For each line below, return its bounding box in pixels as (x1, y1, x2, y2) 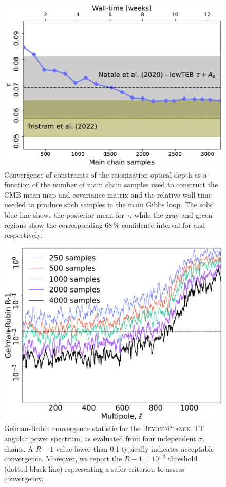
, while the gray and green (129, 209, 213, 220)
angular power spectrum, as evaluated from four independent (4, 433, 196, 444)
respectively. (4, 229, 43, 240)
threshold (168, 453, 198, 464)
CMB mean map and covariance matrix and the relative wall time (4, 189, 212, 200)
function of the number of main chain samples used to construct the (4, 179, 218, 190)
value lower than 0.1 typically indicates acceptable (55, 443, 214, 454)
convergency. (4, 473, 44, 484)
